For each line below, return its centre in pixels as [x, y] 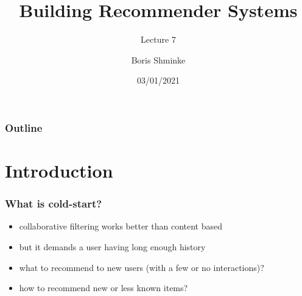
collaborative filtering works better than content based [121, 226]
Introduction [59, 171]
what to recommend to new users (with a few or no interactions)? [142, 267]
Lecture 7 [158, 39]
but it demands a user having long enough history [112, 247]
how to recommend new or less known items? [104, 288]
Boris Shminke [158, 60]
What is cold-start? [54, 204]
